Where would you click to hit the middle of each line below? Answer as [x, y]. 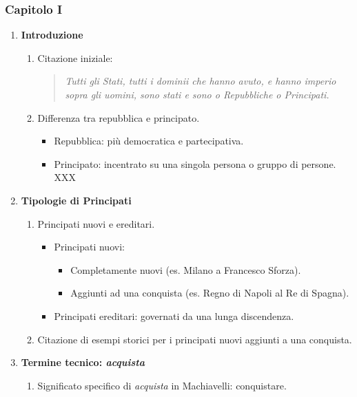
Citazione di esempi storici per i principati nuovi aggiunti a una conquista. [195, 339]
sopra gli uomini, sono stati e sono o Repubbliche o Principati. [197, 94]
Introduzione [52, 35]
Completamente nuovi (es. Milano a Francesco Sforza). [186, 269]
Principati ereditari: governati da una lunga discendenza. [174, 315]
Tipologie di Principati [76, 200]
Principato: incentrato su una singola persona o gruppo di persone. [195, 163]
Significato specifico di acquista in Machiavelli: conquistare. [162, 385]
